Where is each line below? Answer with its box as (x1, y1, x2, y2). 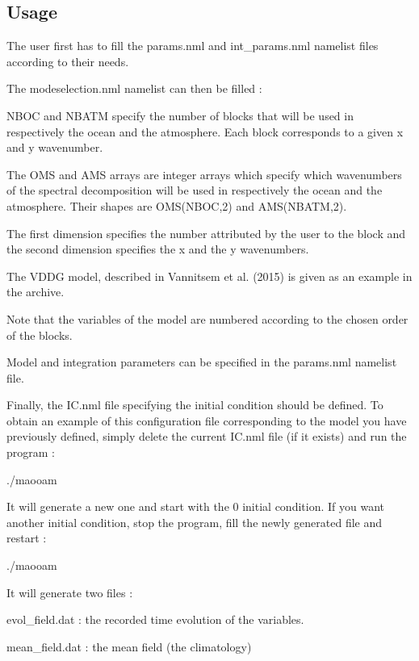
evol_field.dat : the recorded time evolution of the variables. (6, 611, 304, 628)
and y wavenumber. (6, 139, 103, 156)
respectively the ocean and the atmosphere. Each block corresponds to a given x (6, 123, 404, 140)
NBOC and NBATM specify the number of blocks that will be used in (6, 107, 354, 123)
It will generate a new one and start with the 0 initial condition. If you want (6, 498, 384, 515)
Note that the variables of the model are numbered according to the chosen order (6, 310, 409, 327)
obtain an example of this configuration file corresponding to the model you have (6, 412, 407, 429)
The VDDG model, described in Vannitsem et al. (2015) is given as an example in (6, 267, 413, 284)
